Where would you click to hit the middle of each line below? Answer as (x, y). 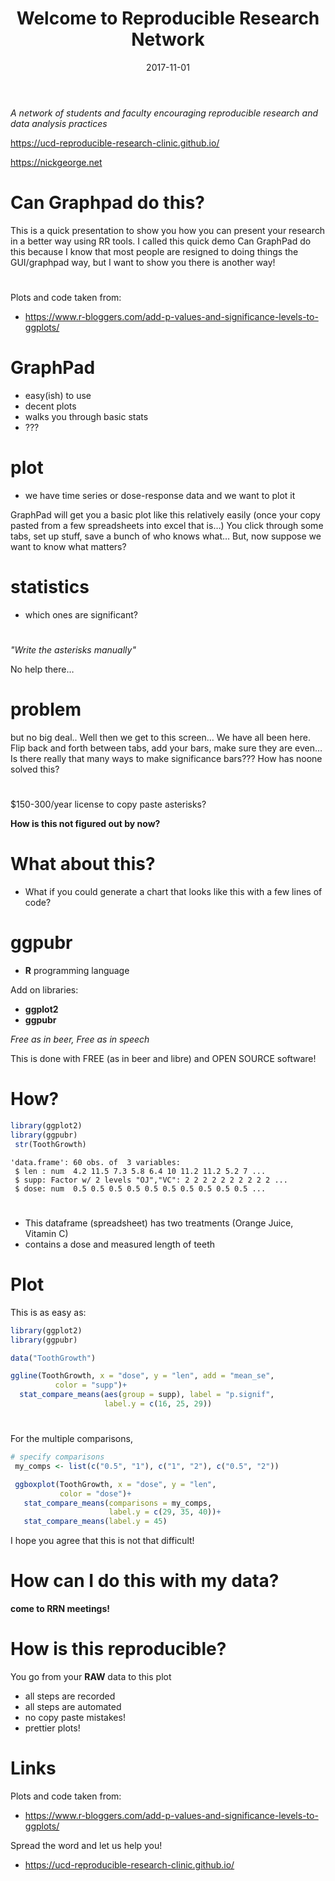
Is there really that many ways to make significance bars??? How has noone (166, 758)
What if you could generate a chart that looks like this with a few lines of (173, 892)
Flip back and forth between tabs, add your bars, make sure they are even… (166, 748)
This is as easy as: (48, 1312)
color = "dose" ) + (95, 1493)
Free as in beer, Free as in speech (80, 1039)
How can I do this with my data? (145, 1581)
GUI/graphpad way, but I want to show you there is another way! (143, 262)
